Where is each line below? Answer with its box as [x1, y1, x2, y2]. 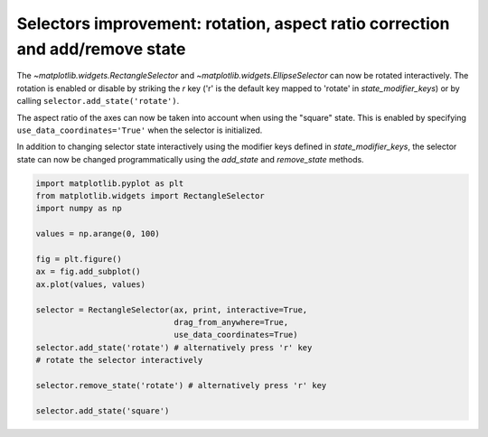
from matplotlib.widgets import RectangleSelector [35, 191, 266, 201]
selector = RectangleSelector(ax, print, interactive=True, [35, 304, 308, 315]
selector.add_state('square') [35, 405, 170, 415]
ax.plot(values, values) [35, 279, 146, 289]
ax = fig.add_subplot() [35, 266, 142, 277]
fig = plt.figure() [35, 254, 122, 265]
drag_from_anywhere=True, [174, 317, 289, 327]
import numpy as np [35, 203, 122, 214]
